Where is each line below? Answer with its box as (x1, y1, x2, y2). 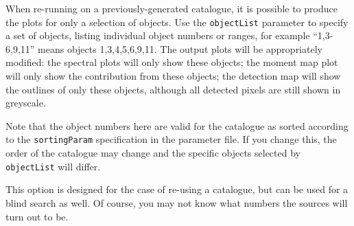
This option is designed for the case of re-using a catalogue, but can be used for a (5, 182, 349, 196)
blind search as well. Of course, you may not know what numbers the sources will (5, 195, 348, 210)
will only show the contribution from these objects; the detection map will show (5, 69, 341, 83)
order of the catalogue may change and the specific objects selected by (5, 146, 300, 160)
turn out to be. (5, 209, 69, 223)
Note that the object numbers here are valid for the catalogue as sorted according (5, 118, 349, 133)
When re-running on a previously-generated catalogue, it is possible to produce (5, 1, 338, 15)
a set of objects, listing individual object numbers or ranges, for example (5, 28, 310, 43)
